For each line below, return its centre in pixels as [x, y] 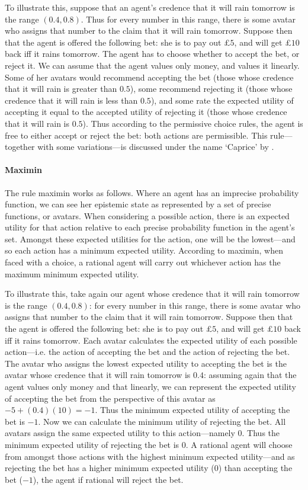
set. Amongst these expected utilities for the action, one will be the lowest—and [150, 238]
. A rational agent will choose [239, 444]
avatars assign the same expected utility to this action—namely [120, 433]
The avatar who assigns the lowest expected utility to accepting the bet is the [146, 363]
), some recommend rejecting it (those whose [211, 89]
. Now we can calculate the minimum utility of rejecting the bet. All [162, 421]
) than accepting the [255, 468]
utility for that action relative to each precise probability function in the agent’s [150, 227]
